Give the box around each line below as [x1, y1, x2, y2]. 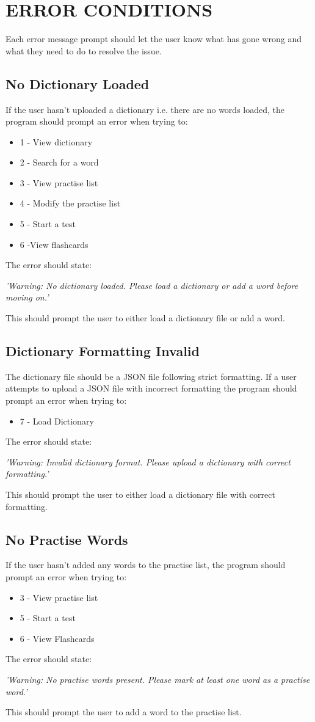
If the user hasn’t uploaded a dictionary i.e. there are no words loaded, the [5, 103, 285, 115]
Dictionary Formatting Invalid [5, 341, 200, 360]
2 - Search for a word [20, 156, 99, 169]
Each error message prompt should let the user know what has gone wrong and [5, 32, 302, 45]
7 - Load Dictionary [20, 414, 94, 427]
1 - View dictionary [20, 135, 93, 148]
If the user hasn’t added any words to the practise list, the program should [5, 558, 286, 571]
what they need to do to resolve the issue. [5, 44, 162, 57]
